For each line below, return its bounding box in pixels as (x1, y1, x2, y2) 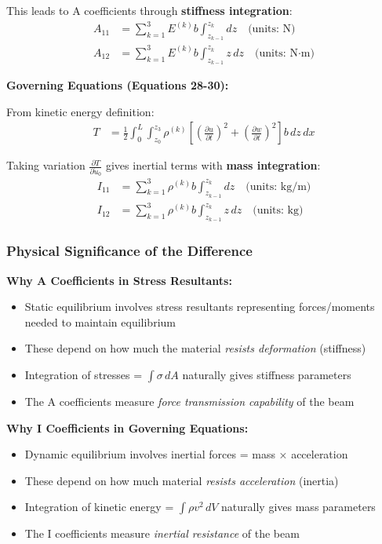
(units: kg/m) (246, 181, 311, 192)
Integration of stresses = (24, 367, 143, 383)
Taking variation (6, 157, 85, 173)
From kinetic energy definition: (6, 103, 155, 119)
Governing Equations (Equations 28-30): (6, 77, 229, 93)
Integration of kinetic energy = (24, 498, 174, 515)
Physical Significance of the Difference (6, 241, 253, 261)
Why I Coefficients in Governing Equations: (6, 419, 249, 436)
